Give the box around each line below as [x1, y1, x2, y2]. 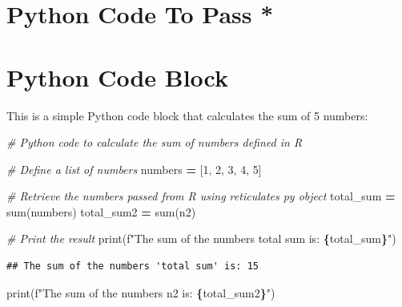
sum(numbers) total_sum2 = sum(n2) [6, 203, 196, 220]
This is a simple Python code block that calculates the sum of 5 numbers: [6, 107, 368, 123]
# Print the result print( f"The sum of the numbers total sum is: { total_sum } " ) [6, 230, 396, 247]
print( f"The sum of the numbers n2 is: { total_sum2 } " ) [6, 284, 275, 301]
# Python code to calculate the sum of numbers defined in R [6, 134, 303, 151]
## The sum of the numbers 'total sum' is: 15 [6, 261, 259, 273]
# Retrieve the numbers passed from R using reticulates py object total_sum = [6, 188, 396, 204]
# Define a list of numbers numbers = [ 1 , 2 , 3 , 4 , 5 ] [6, 160, 262, 177]
